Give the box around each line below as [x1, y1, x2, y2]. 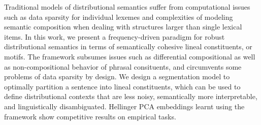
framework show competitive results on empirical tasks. [4, 111, 176, 121]
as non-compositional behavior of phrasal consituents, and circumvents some [4, 61, 242, 72]
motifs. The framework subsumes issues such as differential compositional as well [4, 51, 255, 61]
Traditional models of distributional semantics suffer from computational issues [4, 2, 250, 12]
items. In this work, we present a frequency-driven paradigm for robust [4, 31, 225, 42]
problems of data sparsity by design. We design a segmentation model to [4, 71, 230, 82]
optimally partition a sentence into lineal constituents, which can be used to [4, 81, 241, 91]
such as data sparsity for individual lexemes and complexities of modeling [4, 11, 233, 22]
